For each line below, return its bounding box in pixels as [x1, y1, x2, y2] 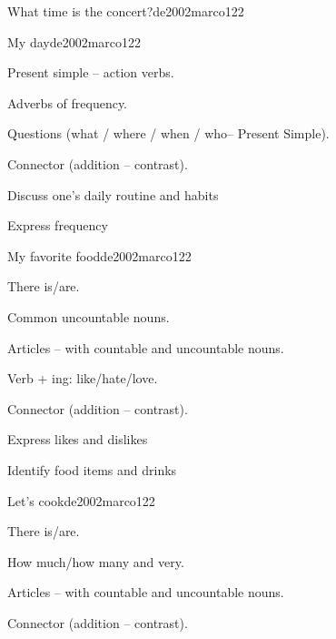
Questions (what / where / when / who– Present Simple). [7, 124, 330, 143]
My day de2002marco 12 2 [7, 32, 142, 51]
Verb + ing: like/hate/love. [7, 369, 158, 388]
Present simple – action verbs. [7, 63, 174, 82]
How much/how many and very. [7, 552, 184, 571]
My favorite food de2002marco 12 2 [7, 246, 192, 265]
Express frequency [7, 216, 108, 235]
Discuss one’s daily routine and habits [7, 185, 219, 204]
